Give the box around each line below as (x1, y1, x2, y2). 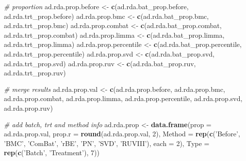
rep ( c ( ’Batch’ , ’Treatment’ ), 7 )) (4, 147, 99, 158)
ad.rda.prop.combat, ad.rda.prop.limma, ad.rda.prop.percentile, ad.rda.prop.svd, (4, 93, 243, 103)
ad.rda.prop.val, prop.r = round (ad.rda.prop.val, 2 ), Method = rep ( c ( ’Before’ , (4, 129, 240, 139)
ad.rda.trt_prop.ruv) (4, 68, 66, 78)
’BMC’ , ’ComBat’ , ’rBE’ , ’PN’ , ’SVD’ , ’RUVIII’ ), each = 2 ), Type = (4, 138, 210, 148)
